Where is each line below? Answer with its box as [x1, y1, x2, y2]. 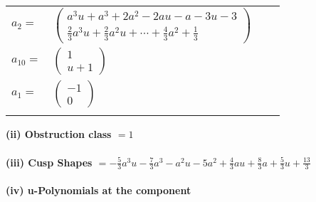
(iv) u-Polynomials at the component [6, 183, 191, 198]
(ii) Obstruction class [6, 127, 112, 142]
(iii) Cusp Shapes [6, 154, 93, 169]
